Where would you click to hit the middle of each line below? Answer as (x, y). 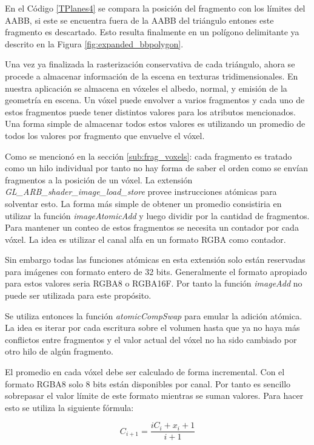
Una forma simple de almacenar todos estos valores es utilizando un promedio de (155, 124)
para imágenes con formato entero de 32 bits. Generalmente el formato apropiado (156, 271)
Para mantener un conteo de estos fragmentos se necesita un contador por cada (152, 227)
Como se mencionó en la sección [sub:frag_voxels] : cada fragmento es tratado (149, 156)
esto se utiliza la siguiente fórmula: (69, 407)
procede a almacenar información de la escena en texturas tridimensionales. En (152, 76)
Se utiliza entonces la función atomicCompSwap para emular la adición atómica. (154, 315)
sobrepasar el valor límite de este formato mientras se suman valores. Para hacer (154, 396)
